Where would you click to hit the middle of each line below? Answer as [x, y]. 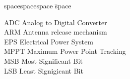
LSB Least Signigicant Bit [44, 70]
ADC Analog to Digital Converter [56, 22]
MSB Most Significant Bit [43, 60]
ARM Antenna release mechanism [56, 32]
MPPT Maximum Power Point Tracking [65, 51]
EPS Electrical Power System [49, 41]
